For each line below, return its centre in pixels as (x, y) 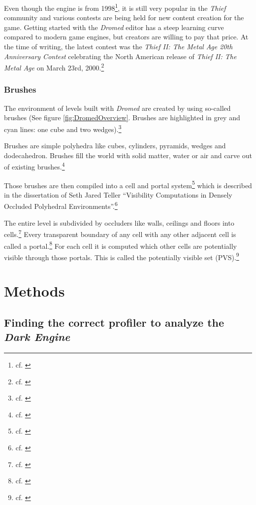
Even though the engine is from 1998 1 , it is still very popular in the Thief (115, 7)
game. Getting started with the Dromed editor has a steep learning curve (114, 27)
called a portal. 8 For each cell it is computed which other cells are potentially (120, 245)
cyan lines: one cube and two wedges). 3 (63, 128)
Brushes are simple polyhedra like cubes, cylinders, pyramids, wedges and (115, 146)
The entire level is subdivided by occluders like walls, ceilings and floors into (119, 222)
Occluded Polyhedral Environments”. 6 (61, 205)
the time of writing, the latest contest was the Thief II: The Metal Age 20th (118, 47)
